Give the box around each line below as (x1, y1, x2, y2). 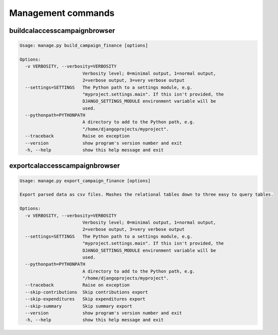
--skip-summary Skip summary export (25, 303, 133, 309)
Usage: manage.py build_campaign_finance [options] (19, 43, 148, 48)
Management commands (9, 7, 115, 18)
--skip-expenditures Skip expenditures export (25, 296, 146, 302)
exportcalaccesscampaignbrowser (9, 162, 120, 170)
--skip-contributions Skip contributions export (25, 289, 148, 295)
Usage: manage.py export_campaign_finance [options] (19, 178, 151, 184)
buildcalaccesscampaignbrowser (9, 26, 115, 35)
